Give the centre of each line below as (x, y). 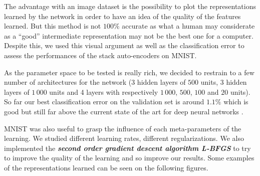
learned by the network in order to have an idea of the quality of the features (122, 16)
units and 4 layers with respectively (104, 92)
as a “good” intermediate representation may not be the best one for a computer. (129, 35)
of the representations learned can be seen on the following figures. (106, 167)
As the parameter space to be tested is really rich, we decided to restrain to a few (129, 72)
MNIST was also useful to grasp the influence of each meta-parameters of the (123, 128)
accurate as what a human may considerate (188, 26)
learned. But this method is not (53, 26)
